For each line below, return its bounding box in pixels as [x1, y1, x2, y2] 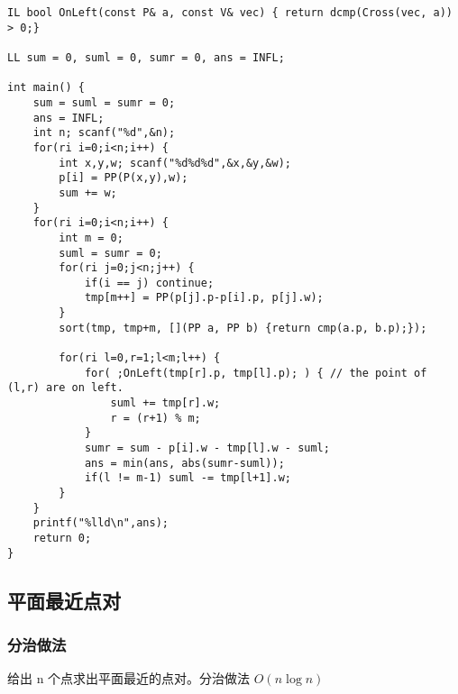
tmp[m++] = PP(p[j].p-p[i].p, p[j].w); [84, 291, 324, 305]
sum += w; [59, 186, 117, 199]
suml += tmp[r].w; [110, 397, 221, 410]
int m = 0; [59, 231, 124, 244]
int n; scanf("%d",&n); [32, 126, 176, 140]
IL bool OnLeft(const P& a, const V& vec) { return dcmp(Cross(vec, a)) [7, 6, 453, 19]
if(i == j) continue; [84, 276, 215, 289]
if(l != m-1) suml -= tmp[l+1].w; [84, 471, 291, 485]
